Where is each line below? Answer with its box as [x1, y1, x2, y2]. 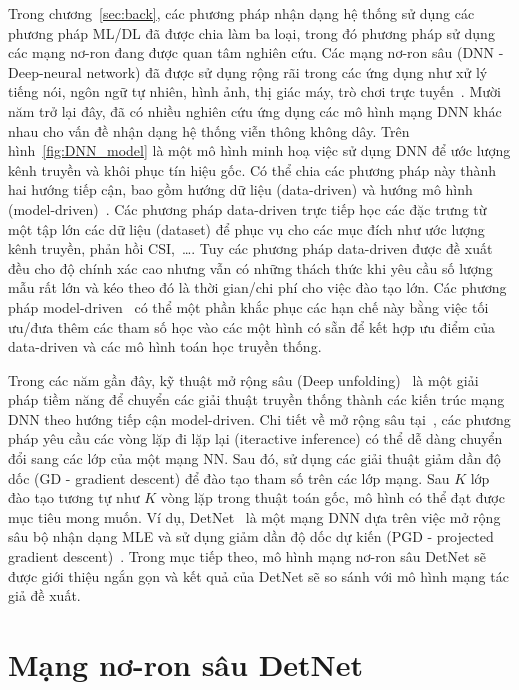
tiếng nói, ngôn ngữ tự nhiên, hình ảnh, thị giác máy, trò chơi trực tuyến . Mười [8, 81, 501, 102]
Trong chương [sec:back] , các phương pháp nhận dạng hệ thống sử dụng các [8, 3, 475, 23]
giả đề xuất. [8, 585, 81, 606]
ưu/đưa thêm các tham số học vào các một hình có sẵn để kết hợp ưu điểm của [8, 316, 495, 337]
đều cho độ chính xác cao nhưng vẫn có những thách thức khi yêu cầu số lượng [8, 257, 493, 278]
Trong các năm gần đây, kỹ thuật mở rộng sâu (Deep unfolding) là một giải [8, 369, 479, 390]
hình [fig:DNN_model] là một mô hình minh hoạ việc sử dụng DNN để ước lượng [8, 140, 511, 161]
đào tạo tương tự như [8, 487, 140, 508]
